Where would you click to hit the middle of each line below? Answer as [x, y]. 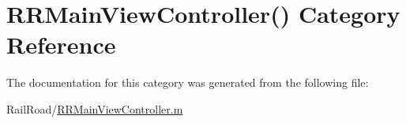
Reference [61, 45]
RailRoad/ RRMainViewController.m [95, 108]
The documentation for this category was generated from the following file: [188, 82]
